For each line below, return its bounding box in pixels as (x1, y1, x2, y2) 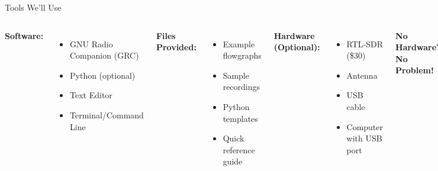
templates (223, 112, 258, 124)
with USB (346, 132, 382, 144)
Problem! (395, 64, 434, 76)
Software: (5, 29, 44, 41)
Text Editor (70, 89, 112, 101)
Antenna (346, 69, 378, 81)
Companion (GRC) (70, 49, 139, 62)
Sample (223, 69, 249, 81)
